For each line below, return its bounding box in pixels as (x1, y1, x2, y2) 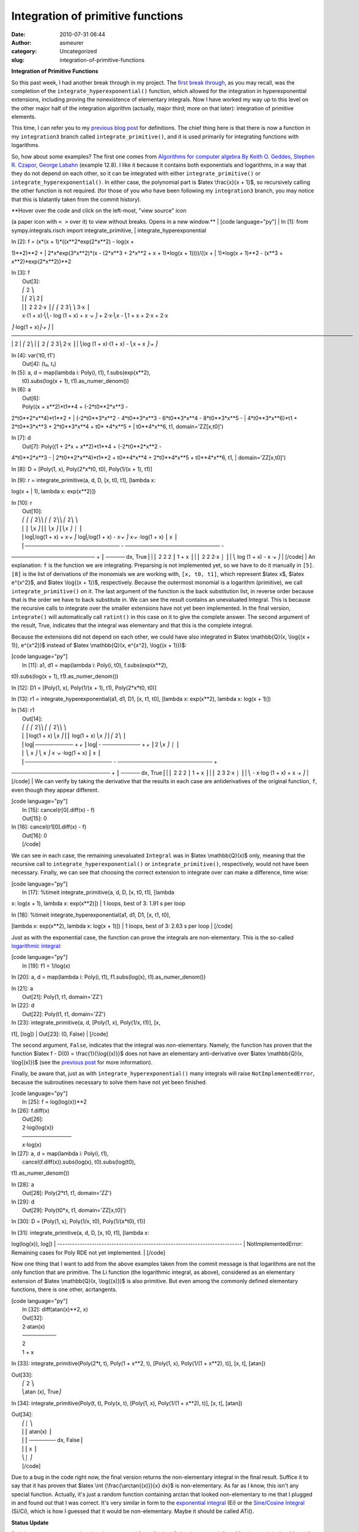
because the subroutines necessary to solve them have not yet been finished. (11, 1079, 207, 1086)
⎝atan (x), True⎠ (22, 1388, 62, 1395)
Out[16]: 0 (22, 832, 47, 839)
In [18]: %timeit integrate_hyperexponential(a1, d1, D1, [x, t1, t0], (11, 911, 171, 919)
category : (11, 48, 37, 55)
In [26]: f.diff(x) (11, 1107, 50, 1114)
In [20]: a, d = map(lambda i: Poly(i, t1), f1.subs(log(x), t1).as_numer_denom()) (11, 973, 206, 980)
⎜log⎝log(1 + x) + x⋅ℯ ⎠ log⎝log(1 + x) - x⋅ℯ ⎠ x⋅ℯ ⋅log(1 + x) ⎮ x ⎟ (22, 533, 177, 540)
